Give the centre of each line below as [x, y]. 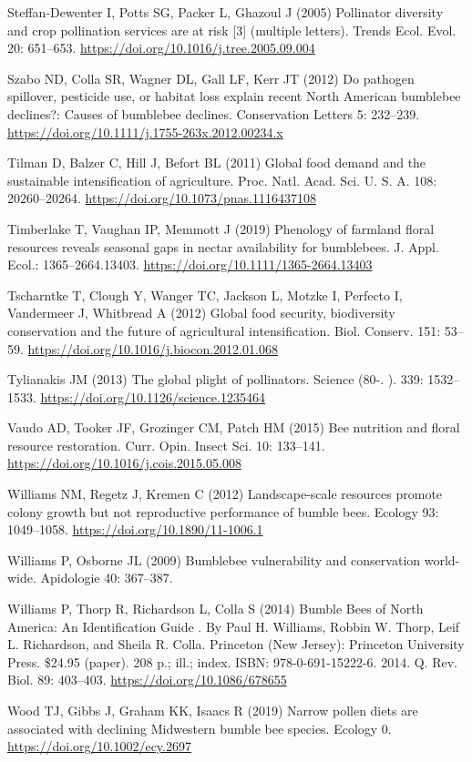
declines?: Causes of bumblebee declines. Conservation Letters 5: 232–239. [214, 113]
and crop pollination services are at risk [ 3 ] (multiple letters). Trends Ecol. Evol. [232, 30]
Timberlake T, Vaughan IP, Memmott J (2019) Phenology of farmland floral [221, 228]
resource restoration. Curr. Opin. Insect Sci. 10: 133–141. [166, 445]
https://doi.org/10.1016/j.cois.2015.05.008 [124, 463]
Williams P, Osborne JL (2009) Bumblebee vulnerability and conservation [214, 559]
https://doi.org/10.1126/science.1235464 [153, 396]
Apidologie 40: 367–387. [107, 578]
